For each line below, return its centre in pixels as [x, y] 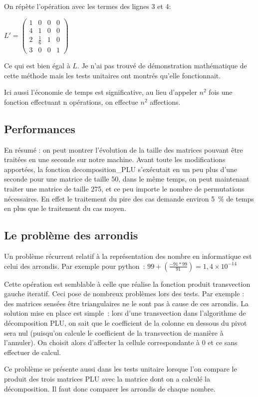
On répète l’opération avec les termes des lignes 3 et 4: [88, 6]
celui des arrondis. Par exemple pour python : [75, 266]
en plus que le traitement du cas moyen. [65, 208]
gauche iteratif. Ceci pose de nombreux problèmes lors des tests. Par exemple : [124, 294]
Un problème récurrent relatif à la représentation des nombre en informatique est [128, 256]
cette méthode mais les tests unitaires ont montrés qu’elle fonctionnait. [113, 75]
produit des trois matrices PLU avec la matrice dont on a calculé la [107, 379]
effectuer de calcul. [32, 352]
